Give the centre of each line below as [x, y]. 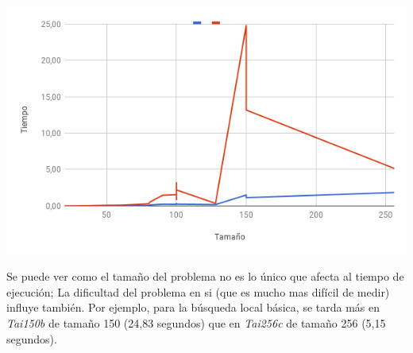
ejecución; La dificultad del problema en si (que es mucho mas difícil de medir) [198, 291]
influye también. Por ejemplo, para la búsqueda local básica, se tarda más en [193, 307]
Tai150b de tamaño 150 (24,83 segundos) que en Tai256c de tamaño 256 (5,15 [196, 323]
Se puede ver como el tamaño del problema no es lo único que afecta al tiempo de [205, 276]
